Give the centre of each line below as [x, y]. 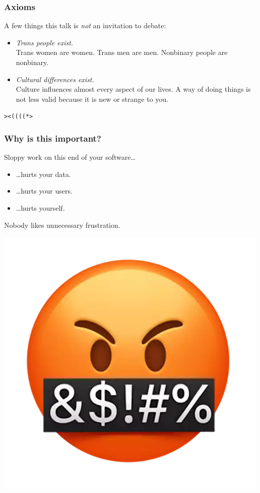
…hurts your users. [44, 191]
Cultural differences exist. [55, 79]
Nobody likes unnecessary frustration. [62, 225]
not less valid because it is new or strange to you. [92, 99]
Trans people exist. [45, 42]
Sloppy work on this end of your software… [70, 157]
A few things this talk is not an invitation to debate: [85, 25]
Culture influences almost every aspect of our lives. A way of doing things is [133, 89]
